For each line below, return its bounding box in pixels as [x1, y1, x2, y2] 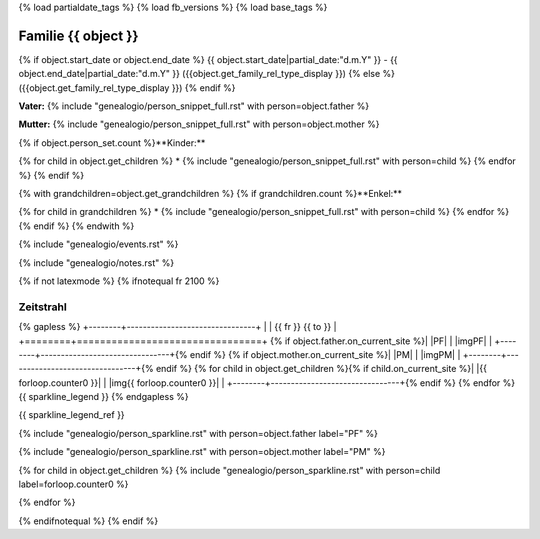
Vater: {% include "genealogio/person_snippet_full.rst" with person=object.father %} [18, 100, 370, 112]
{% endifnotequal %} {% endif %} [18, 515, 159, 527]
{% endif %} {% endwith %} [18, 220, 135, 232]
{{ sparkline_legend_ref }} [18, 409, 125, 421]
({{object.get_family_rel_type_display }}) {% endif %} [18, 81, 236, 94]
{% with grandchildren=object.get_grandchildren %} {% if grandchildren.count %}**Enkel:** [18, 188, 403, 200]
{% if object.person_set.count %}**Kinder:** [18, 136, 206, 149]
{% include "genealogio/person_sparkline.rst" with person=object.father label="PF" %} [18, 427, 379, 439]
